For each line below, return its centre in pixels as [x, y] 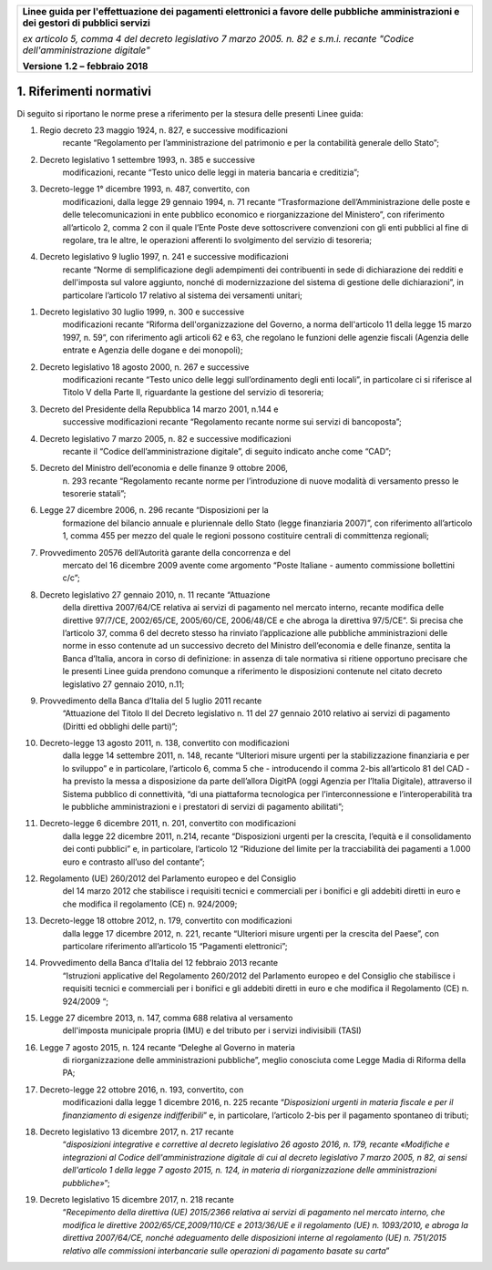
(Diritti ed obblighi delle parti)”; [120, 726]
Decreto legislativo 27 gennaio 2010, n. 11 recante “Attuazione [155, 594]
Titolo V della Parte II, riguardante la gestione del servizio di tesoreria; [193, 393]
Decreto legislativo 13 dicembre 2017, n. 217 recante [137, 1132]
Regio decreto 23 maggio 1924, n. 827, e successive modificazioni [164, 130]
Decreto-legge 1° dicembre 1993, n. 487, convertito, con [145, 189]
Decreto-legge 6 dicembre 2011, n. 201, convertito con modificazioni [168, 824]
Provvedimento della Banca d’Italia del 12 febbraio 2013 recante [159, 963]
